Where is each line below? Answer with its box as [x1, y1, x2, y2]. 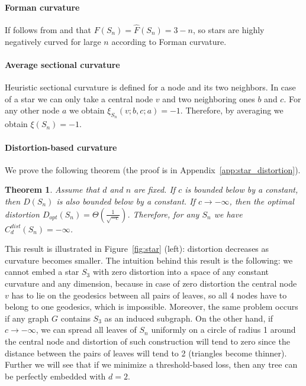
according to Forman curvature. [111, 35, 227, 47]
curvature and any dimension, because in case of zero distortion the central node [5, 277, 297, 289]
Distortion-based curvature [5, 141, 117, 153]
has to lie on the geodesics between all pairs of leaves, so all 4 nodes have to [11, 288, 287, 301]
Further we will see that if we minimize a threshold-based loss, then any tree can [5, 358, 298, 371]
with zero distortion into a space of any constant [92, 265, 269, 278]
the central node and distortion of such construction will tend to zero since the [5, 335, 290, 347]
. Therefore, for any [127, 207, 199, 220]
